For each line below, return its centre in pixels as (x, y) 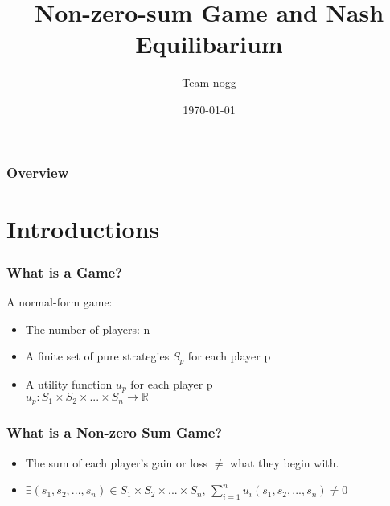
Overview (38, 172)
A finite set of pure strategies (97, 356)
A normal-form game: (60, 302)
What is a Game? (65, 272)
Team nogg (209, 82)
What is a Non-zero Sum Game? (115, 432)
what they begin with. (285, 462)
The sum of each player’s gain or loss (117, 462)
